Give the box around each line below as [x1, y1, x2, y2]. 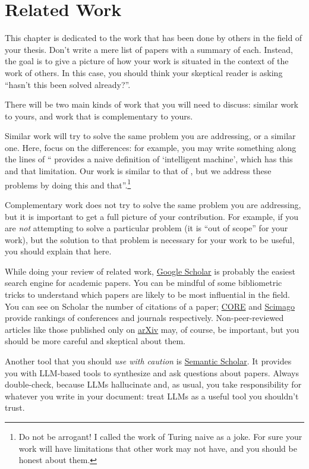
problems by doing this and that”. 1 [5, 177, 131, 191]
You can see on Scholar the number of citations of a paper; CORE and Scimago [5, 300, 295, 312]
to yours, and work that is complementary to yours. [5, 109, 193, 122]
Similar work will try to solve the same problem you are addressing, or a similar [5, 130, 296, 142]
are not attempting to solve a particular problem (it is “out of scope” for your [5, 222, 288, 234]
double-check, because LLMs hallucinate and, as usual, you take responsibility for [5, 378, 302, 391]
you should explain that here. [5, 245, 112, 257]
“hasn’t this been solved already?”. [5, 78, 131, 90]
